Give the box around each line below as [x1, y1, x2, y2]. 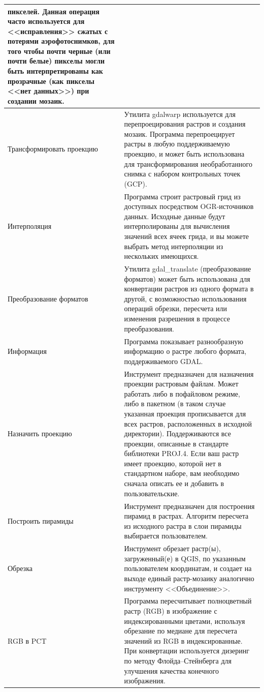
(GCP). [124, 178, 147, 189]
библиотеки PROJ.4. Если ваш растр [124, 448, 239, 459]
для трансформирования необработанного [124, 158, 252, 169]
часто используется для [8, 16, 85, 26]
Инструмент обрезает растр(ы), [124, 543, 221, 554]
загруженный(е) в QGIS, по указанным [124, 553, 246, 563]
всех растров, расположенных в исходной [124, 418, 252, 429]
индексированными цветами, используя [124, 615, 245, 626]
